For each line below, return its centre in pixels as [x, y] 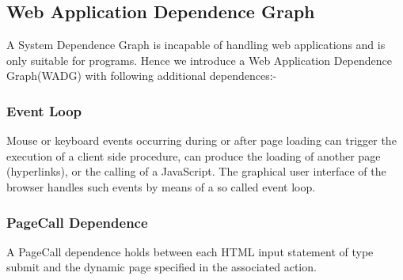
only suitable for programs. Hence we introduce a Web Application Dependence [200, 60]
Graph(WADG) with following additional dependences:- [142, 76]
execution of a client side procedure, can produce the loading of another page [194, 155]
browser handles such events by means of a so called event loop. [161, 186]
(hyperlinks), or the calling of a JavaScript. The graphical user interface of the [196, 171]
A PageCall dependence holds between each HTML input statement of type [190, 251]
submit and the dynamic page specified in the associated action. [162, 267]
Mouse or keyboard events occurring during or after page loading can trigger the [201, 140]
